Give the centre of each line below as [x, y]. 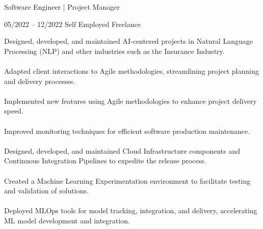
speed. [14, 111]
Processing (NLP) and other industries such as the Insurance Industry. [114, 51]
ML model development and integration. [67, 220]
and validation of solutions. [46, 191]
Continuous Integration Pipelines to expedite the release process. [105, 161]
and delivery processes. [40, 81]
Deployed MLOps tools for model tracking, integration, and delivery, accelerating [131, 210]
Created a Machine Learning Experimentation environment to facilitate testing [127, 180]
